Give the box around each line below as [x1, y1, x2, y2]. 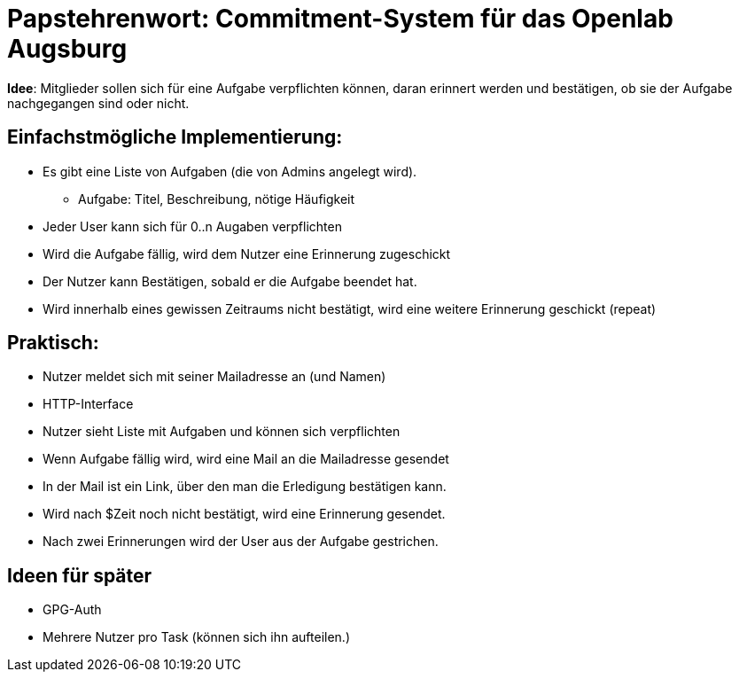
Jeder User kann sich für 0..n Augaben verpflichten [43, 218, 342, 234]
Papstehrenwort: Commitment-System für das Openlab [7, 4, 673, 34]
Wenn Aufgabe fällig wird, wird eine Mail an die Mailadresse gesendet [43, 451, 449, 467]
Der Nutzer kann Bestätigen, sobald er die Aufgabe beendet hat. [43, 273, 417, 289]
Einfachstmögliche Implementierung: [7, 126, 343, 149]
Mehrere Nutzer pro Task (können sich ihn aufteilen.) [43, 629, 351, 645]
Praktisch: [7, 332, 99, 355]
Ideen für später [7, 564, 152, 587]
